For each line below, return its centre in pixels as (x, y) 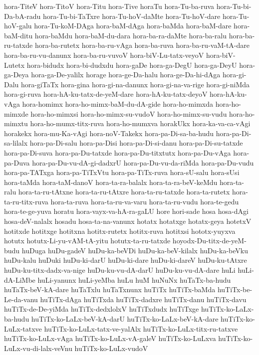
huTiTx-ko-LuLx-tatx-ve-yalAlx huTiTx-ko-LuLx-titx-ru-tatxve (141, 328)
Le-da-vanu (21, 299)
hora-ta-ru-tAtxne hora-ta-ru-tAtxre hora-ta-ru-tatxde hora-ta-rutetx (124, 192)
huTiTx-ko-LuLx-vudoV (111, 348)
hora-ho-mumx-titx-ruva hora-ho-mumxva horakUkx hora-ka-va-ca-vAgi (140, 123)
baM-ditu (18, 35)
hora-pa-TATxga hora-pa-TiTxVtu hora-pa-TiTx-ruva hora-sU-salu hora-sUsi (122, 172)
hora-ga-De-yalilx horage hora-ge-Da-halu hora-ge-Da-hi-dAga (126, 75)
